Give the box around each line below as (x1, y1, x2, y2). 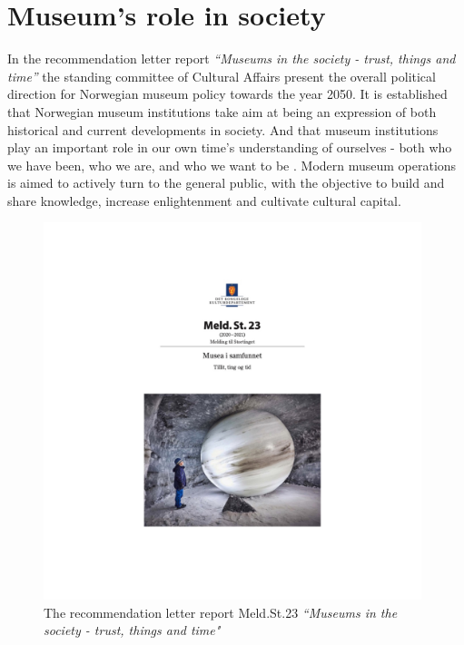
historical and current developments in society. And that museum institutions (7, 120, 439, 139)
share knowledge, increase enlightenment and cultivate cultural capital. (7, 191, 401, 210)
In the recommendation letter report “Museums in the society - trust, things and (7, 49, 456, 68)
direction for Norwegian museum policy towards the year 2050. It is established (7, 84, 448, 103)
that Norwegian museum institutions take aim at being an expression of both (7, 102, 437, 121)
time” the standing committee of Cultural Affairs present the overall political (7, 66, 436, 85)
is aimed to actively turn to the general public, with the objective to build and (7, 173, 445, 192)
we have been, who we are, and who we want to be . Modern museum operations (7, 155, 457, 174)
